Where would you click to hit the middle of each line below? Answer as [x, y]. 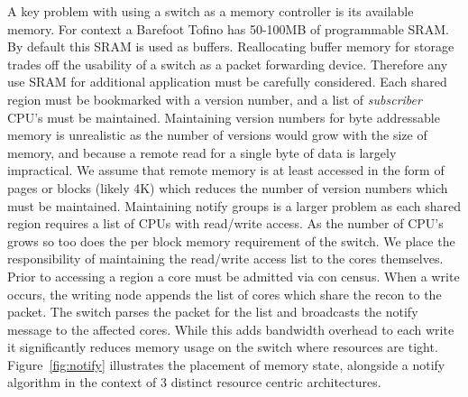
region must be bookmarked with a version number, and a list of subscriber [215, 99]
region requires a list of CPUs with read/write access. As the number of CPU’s [225, 223]
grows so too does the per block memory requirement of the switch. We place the [231, 240]
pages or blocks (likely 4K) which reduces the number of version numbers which [228, 187]
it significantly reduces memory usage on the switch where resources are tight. [223, 347]
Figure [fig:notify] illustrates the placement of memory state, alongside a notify [226, 364]
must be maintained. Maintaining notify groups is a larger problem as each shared [234, 205]
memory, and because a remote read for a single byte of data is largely [202, 152]
